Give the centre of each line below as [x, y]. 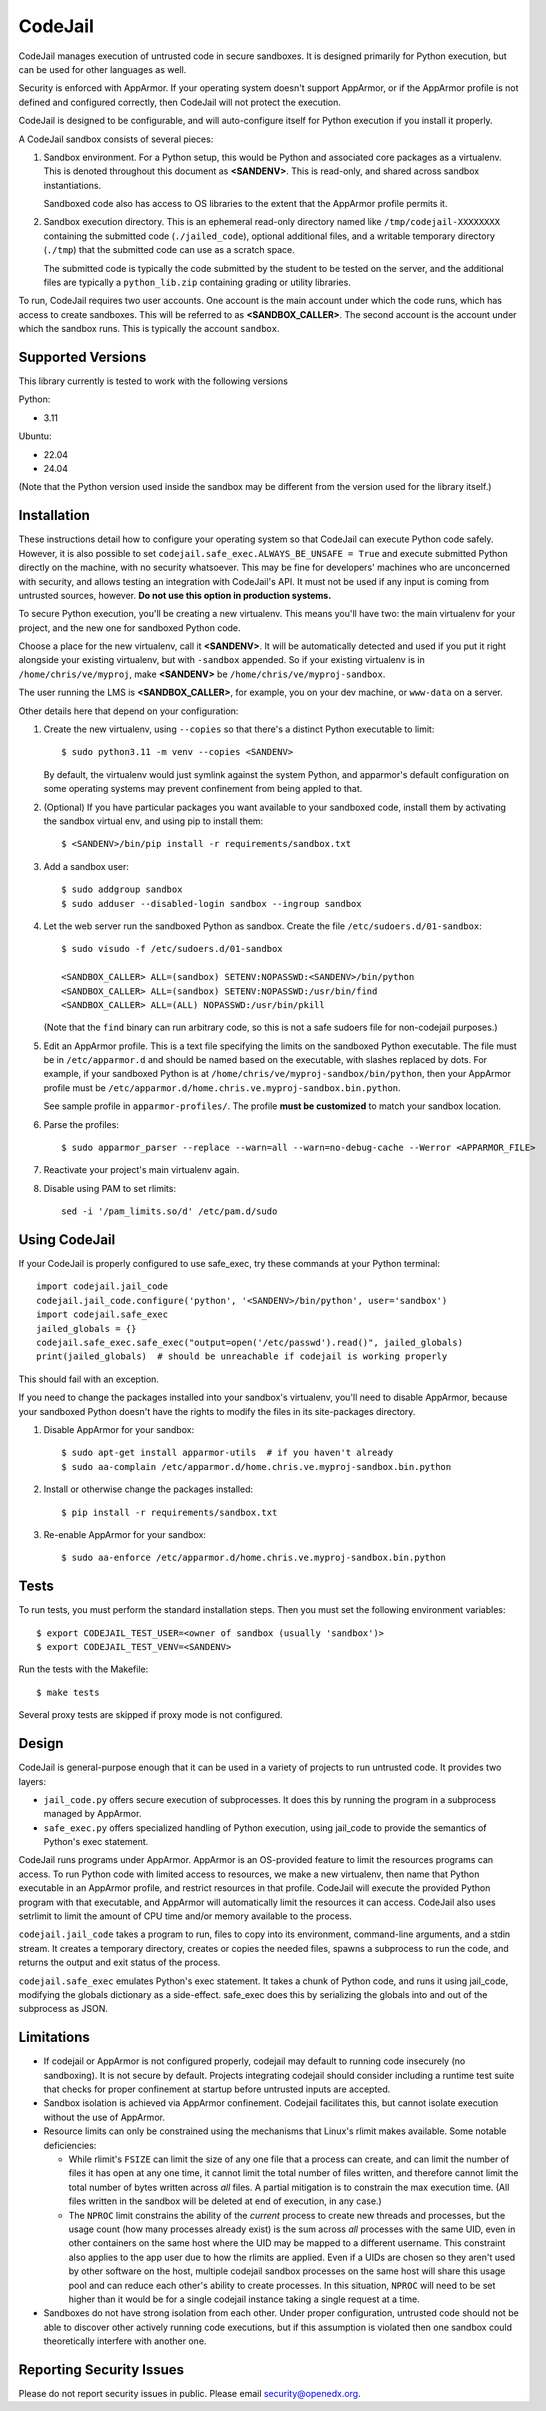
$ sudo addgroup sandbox [122, 889]
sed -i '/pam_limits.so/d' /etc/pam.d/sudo [169, 1211]
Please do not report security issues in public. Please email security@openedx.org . [189, 2393]
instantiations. [72, 185]
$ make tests [68, 1692]
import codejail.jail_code [102, 1286]
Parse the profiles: [81, 1124]
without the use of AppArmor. [104, 2117]
